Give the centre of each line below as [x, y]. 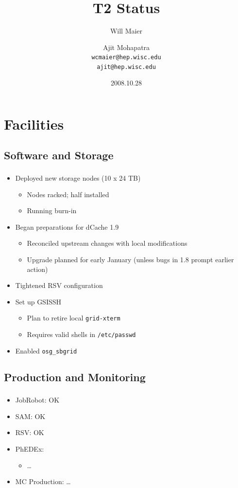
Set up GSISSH [38, 301]
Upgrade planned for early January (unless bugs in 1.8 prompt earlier [130, 260]
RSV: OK [30, 432]
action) [37, 269]
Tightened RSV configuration [59, 285]
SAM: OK [30, 416]
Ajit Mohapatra [126, 47]
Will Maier [126, 31]
